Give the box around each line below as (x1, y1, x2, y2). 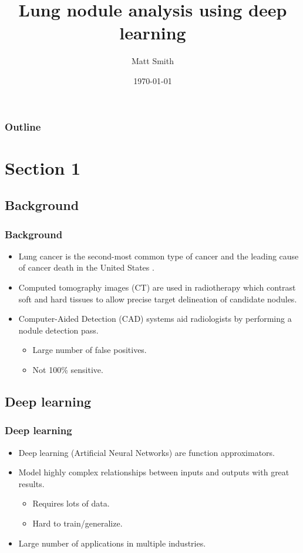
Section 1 (5, 155, 81, 179)
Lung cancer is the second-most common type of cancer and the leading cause (18, 249, 299, 262)
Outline (5, 119, 41, 134)
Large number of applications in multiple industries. (18, 537, 206, 549)
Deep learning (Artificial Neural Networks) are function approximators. (18, 446, 275, 458)
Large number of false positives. (32, 344, 147, 356)
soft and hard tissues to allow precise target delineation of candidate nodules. (18, 292, 297, 305)
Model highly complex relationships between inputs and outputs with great (18, 466, 289, 478)
